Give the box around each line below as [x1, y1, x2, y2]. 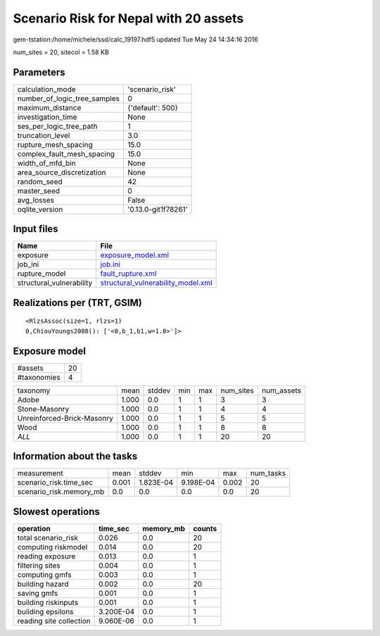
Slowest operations [13, 505, 100, 517]
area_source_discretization [17, 167, 106, 177]
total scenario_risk [17, 533, 79, 542]
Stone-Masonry [17, 404, 70, 414]
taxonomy [17, 386, 51, 395]
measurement [17, 469, 63, 478]
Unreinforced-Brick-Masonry [17, 413, 114, 423]
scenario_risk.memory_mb [17, 487, 105, 497]
